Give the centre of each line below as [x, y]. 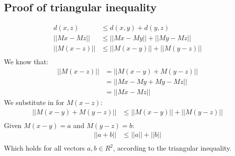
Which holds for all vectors [44, 148]
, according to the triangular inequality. [172, 148]
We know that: [26, 62]
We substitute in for [34, 102]
